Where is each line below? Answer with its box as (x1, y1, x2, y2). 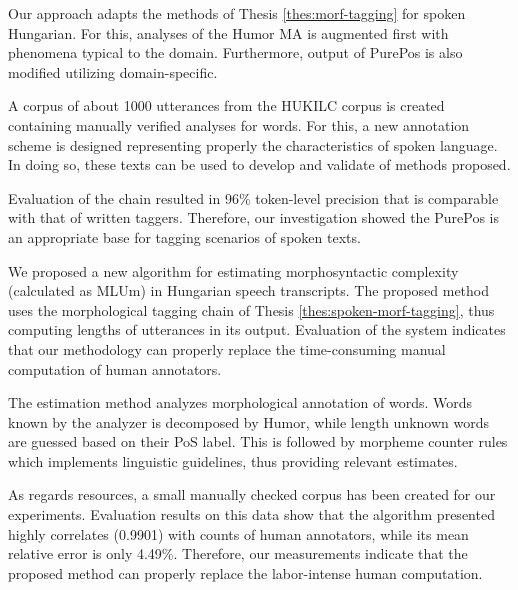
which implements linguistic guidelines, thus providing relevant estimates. (8, 450, 458, 471)
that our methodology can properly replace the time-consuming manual (8, 338, 446, 359)
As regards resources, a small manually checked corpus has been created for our (8, 484, 496, 505)
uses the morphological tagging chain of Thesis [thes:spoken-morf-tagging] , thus (8, 299, 495, 320)
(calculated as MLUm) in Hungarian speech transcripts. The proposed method (8, 280, 490, 301)
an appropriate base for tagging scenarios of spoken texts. (8, 226, 361, 247)
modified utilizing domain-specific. (8, 61, 218, 82)
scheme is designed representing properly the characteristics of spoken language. (8, 134, 498, 155)
